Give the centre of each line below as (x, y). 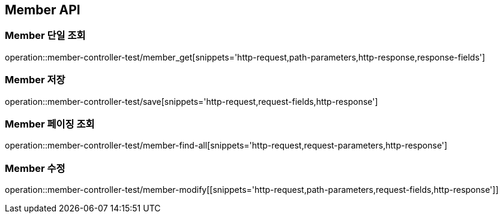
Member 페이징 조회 (50, 124)
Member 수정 (35, 168)
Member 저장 (35, 80)
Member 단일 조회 (45, 36)
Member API (43, 10)
